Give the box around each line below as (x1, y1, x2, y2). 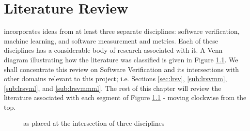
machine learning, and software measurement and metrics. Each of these (4, 35, 219, 45)
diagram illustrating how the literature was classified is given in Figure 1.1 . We (4, 54, 238, 64)
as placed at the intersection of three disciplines (23, 118, 165, 128)
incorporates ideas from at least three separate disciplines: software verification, (4, 26, 240, 36)
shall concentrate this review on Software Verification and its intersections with (4, 64, 239, 74)
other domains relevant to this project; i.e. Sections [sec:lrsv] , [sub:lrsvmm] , (4, 73, 227, 84)
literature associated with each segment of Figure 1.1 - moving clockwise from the (4, 92, 247, 102)
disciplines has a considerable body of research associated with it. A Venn (4, 45, 223, 55)
